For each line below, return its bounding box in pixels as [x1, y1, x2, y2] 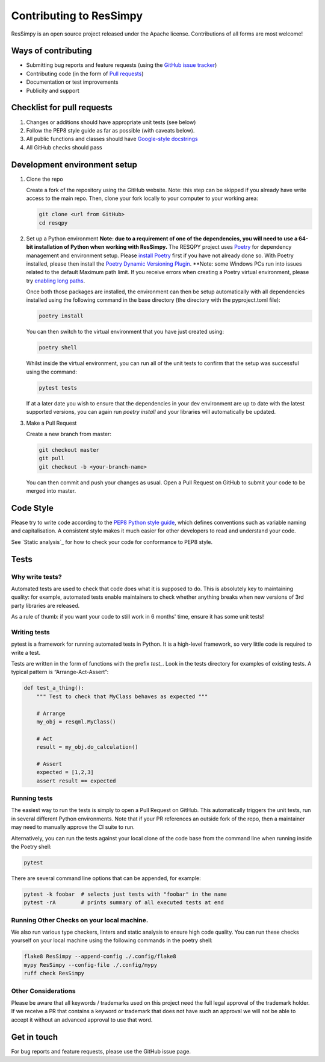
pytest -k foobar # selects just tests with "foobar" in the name [23, 890, 227, 898]
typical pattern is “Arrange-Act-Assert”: [11, 669, 109, 676]
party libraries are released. [11, 602, 80, 609]
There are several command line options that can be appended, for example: [11, 874, 201, 882]
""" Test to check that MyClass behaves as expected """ [36, 693, 208, 700]
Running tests [11, 794, 53, 802]
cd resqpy [39, 219, 68, 226]
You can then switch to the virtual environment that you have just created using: [26, 328, 224, 336]
